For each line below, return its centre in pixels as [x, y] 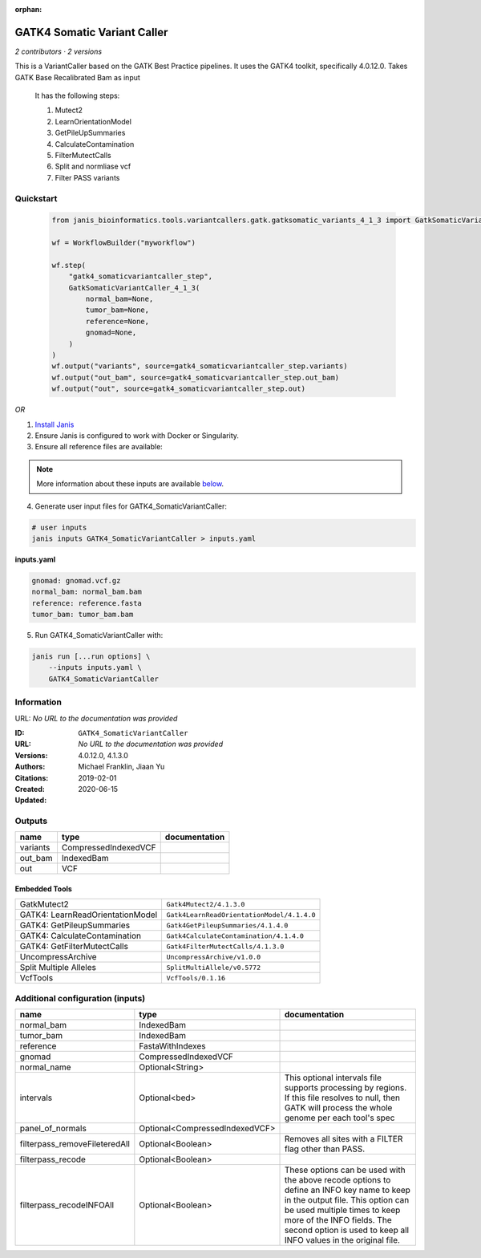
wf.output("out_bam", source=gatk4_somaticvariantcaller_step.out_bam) [196, 377]
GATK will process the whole [338, 1108]
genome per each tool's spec [340, 1118]
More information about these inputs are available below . [130, 484]
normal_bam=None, [119, 299]
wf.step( [69, 265]
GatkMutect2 [44, 904]
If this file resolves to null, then [342, 1098]
